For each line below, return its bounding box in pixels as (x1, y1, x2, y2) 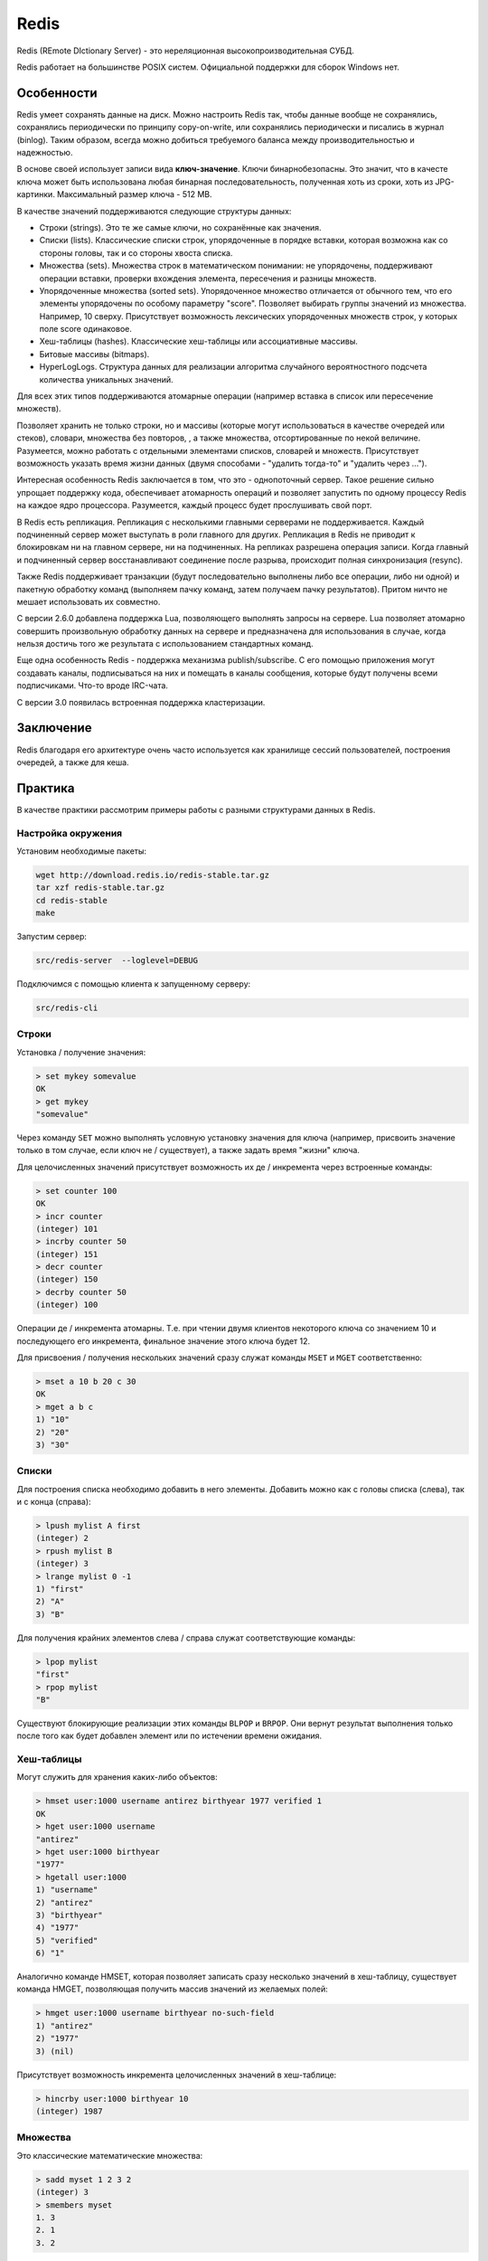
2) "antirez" (35, 1897, 94, 1907)
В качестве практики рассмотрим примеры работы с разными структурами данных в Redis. (16, 804, 376, 815)
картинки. (16, 189, 56, 200)
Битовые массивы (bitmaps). (39, 348, 150, 359)
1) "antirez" (35, 2020, 94, 2030)
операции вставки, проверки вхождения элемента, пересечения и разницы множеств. (39, 272, 377, 284)
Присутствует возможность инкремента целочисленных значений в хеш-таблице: (16, 2069, 337, 2080)
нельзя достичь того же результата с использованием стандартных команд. (16, 639, 314, 649)
